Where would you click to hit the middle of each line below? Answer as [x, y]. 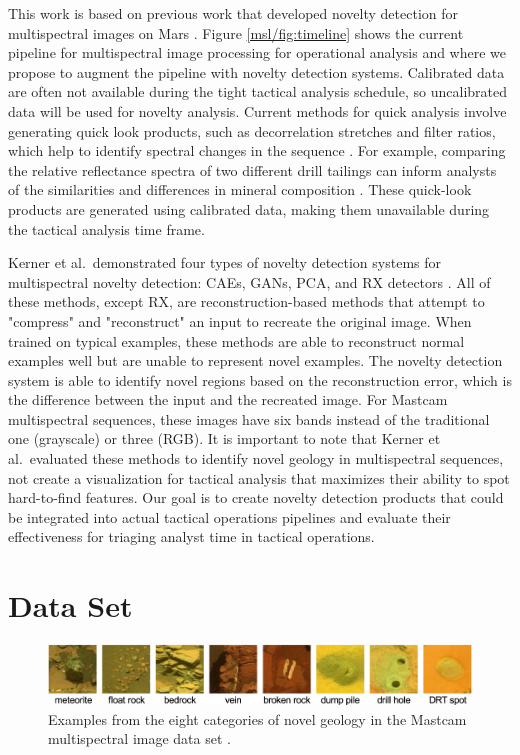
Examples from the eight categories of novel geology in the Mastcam [257, 718]
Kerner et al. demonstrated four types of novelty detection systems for [225, 262]
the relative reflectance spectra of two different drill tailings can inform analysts [252, 169]
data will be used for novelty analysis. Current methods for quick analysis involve [257, 110]
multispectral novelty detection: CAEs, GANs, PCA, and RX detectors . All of [249, 281]
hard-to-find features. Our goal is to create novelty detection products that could [256, 497]
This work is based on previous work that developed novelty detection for [233, 13]
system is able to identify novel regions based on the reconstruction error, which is [260, 379]
